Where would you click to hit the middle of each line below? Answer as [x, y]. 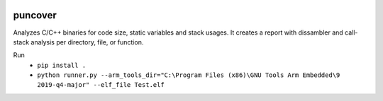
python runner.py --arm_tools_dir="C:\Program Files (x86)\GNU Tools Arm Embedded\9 [189, 75]
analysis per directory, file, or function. [87, 42]
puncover [35, 15]
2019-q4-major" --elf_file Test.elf [101, 85]
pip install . [62, 65]
